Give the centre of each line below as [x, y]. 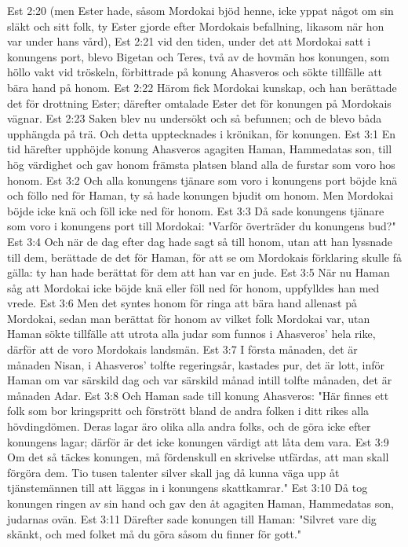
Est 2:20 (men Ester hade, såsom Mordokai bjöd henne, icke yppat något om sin [200, 10]
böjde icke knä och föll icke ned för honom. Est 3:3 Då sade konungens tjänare [196, 210]
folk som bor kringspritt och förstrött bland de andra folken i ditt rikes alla [188, 411]
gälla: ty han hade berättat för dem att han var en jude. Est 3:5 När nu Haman [199, 272]
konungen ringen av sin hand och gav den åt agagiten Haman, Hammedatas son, [200, 503]
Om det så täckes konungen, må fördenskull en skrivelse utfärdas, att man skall [198, 457]
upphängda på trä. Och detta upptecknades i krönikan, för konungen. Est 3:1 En [202, 133]
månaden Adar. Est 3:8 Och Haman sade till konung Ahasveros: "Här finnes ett [198, 395]
